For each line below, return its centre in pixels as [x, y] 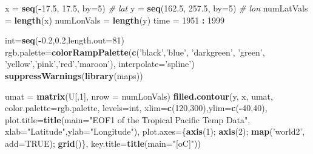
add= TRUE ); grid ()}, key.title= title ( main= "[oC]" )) [103, 143]
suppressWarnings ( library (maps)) [74, 75]
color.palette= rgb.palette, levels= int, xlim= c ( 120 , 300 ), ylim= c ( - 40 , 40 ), [136, 108]
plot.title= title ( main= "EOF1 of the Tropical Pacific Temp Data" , [128, 119]
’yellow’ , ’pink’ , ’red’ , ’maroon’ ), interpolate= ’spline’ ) [100, 64]
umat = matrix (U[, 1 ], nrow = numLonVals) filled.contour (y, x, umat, [139, 96]
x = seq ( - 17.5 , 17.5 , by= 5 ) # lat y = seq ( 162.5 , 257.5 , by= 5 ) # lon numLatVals [156, 8]
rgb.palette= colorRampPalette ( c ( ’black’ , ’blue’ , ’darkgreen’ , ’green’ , [135, 52]
